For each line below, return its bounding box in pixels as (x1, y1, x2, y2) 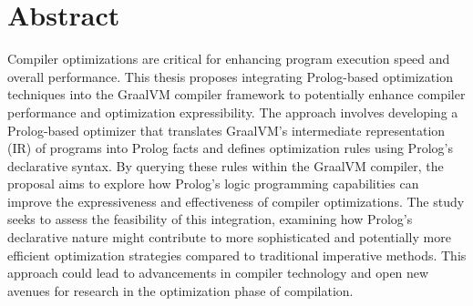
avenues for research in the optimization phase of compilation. (7, 280, 354, 300)
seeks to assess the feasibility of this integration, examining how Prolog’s (7, 209, 413, 229)
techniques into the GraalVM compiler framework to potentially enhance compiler (7, 85, 466, 104)
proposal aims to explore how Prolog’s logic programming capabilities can (7, 174, 419, 193)
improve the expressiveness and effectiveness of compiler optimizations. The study (7, 191, 465, 210)
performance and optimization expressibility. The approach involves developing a (7, 102, 458, 121)
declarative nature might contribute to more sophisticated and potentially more (7, 228, 451, 247)
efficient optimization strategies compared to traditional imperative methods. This (7, 245, 467, 264)
